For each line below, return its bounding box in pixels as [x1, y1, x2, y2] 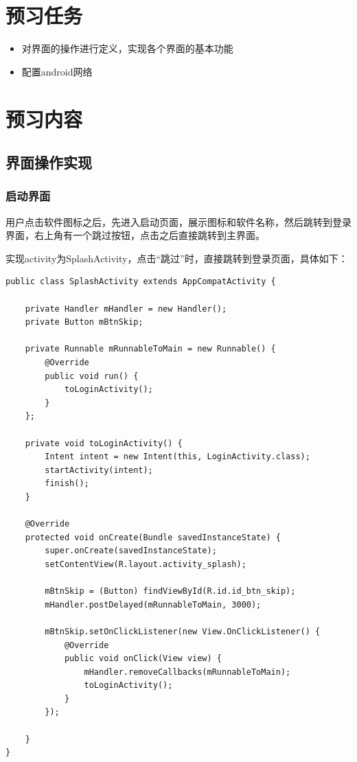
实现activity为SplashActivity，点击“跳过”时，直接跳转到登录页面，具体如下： [5, 251, 348, 265]
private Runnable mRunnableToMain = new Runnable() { [25, 344, 276, 354]
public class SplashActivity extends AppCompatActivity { [5, 277, 276, 287]
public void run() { [45, 371, 139, 381]
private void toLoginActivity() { [25, 438, 183, 448]
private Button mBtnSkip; [25, 317, 143, 327]
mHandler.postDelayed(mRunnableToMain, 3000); [45, 599, 262, 610]
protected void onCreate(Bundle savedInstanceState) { [25, 532, 281, 542]
